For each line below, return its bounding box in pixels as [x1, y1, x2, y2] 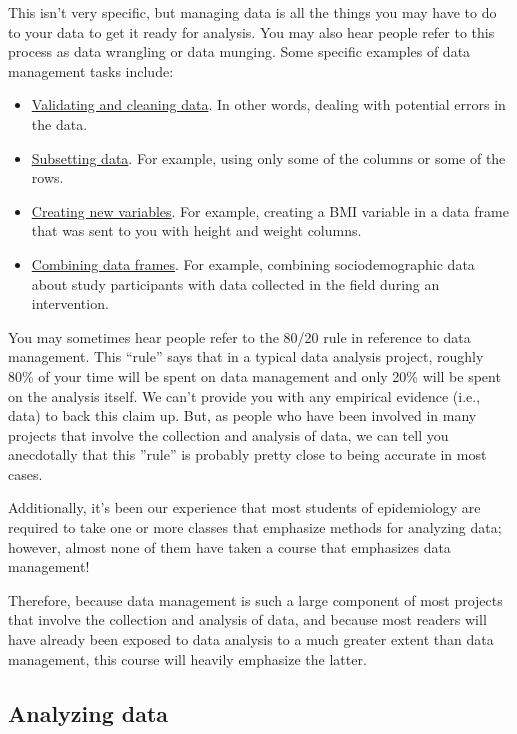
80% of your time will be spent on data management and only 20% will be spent [8, 365, 501, 386]
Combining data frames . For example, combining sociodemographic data [31, 253, 475, 274]
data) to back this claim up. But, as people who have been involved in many [8, 405, 477, 426]
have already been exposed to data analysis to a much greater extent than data [8, 629, 494, 650]
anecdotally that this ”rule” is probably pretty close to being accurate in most [8, 444, 487, 465]
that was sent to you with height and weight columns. [31, 220, 362, 241]
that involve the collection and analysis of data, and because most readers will [8, 609, 487, 630]
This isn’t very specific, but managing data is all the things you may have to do [8, 2, 497, 22]
